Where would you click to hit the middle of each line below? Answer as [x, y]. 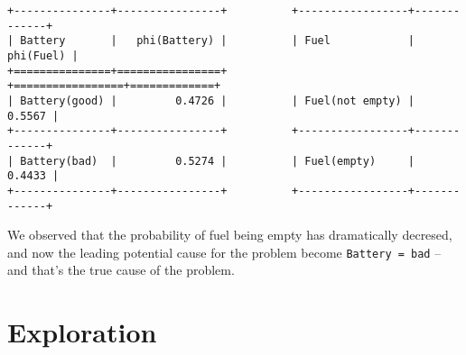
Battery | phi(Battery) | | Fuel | [218, 41]
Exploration [82, 332]
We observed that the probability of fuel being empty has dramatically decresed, [230, 235]
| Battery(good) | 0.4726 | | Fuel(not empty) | [211, 100]
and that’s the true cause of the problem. [121, 270]
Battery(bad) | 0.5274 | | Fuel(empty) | [218, 161]
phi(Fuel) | [43, 55]
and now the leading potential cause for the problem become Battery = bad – [224, 252]
